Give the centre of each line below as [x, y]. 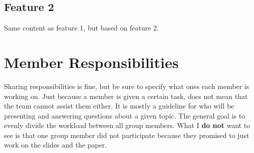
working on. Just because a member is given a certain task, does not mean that [126, 96]
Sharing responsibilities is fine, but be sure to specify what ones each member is [127, 86]
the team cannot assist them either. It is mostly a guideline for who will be [119, 106]
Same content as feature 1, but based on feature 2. [81, 28]
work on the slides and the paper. [56, 145]
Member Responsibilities [91, 62]
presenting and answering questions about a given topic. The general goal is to [125, 115]
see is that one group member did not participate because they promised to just [127, 135]
